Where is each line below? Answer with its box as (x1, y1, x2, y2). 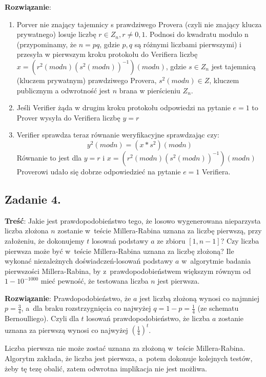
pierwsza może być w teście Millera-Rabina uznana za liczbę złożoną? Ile (5, 245, 234, 256)
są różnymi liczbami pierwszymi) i (134, 38, 241, 49)
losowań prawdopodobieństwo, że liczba (86, 313, 210, 324)
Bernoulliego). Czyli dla (5, 313, 79, 324)
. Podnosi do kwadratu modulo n (145, 29, 249, 39)
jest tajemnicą (211, 61, 256, 71)
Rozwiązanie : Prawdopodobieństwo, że (5, 292, 131, 303)
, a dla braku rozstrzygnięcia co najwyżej (21, 303, 151, 313)
